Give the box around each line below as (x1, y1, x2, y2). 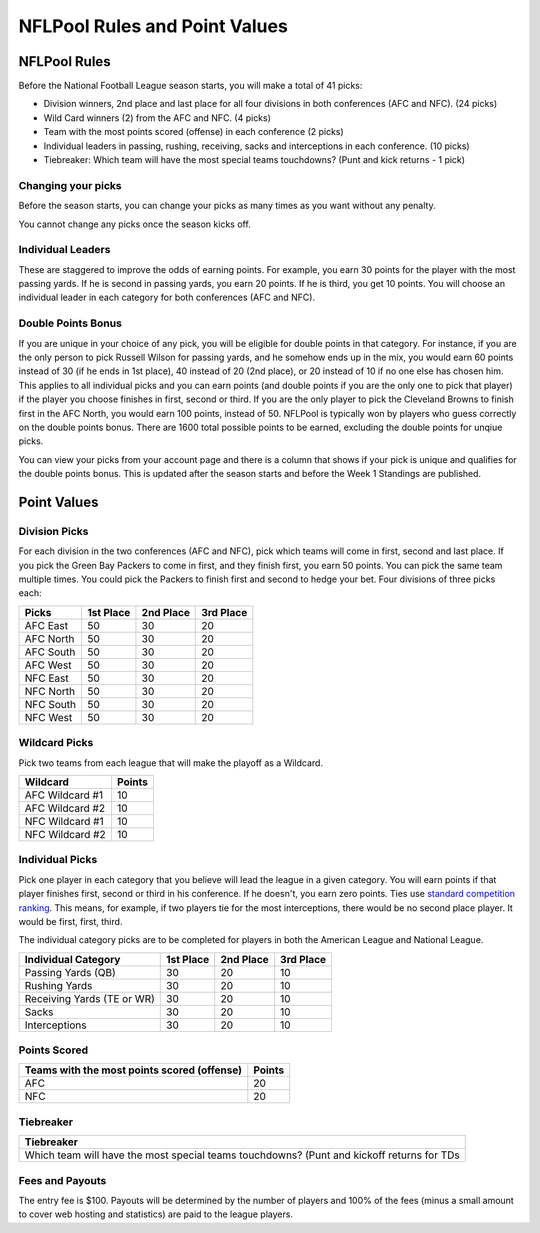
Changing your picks (18, 178, 122, 192)
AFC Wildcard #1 (24, 788, 104, 802)
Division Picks (18, 524, 89, 538)
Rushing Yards (24, 978, 93, 992)
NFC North (24, 684, 76, 698)
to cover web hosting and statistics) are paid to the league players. (18, 1208, 294, 1220)
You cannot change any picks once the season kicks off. (18, 218, 252, 230)
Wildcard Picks (18, 736, 94, 750)
